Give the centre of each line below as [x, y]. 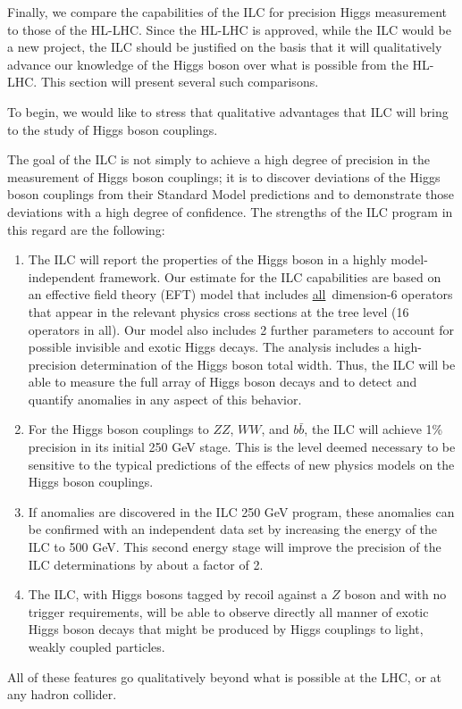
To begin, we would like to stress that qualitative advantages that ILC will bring [228, 111]
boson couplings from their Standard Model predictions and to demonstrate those [231, 194]
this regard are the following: [86, 229]
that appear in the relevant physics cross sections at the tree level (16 [218, 311]
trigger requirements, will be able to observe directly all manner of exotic [228, 611]
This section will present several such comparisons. [180, 82]
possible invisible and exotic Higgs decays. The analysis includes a [209, 347]
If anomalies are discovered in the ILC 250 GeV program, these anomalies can [241, 511]
